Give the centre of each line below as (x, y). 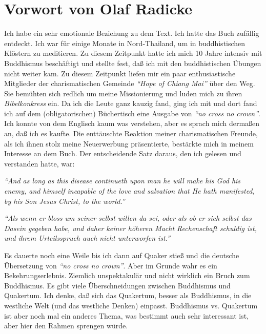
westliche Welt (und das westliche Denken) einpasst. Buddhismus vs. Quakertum (131, 305)
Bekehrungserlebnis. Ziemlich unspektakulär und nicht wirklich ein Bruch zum (127, 275)
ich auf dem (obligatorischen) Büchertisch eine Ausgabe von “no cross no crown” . (132, 113)
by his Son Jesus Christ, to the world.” (65, 201)
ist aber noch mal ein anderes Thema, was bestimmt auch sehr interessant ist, (127, 315)
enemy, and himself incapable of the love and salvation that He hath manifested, (129, 191)
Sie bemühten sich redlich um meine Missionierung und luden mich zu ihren (123, 93)
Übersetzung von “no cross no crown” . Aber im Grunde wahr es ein (111, 265)
